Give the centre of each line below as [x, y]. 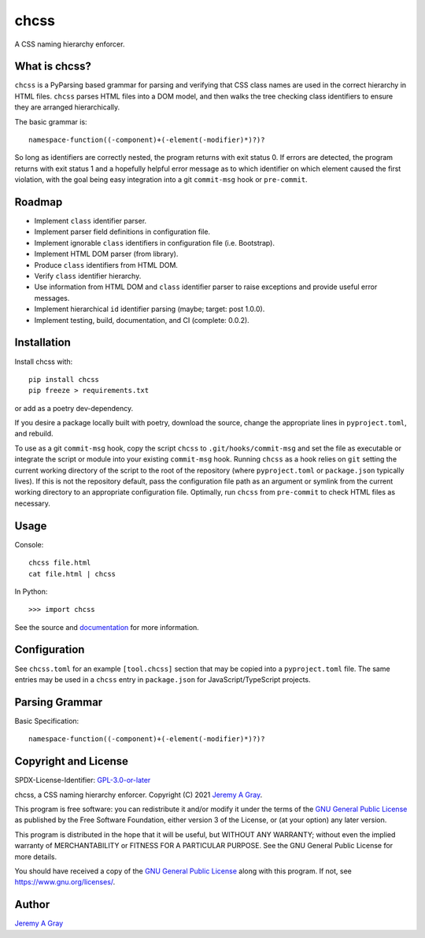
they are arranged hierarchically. [67, 107]
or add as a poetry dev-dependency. [74, 408]
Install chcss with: [44, 361]
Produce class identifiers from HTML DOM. [106, 265]
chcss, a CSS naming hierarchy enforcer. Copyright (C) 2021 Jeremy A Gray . [139, 795]
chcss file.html [60, 563]
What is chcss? [53, 67]
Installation [42, 343]
